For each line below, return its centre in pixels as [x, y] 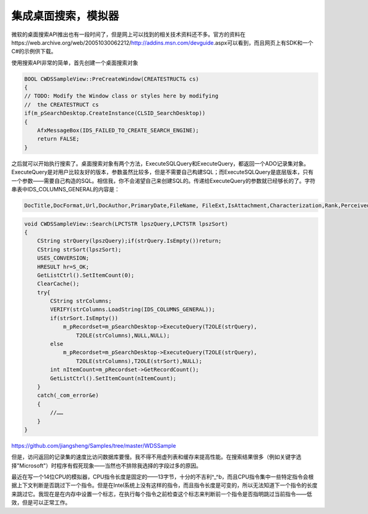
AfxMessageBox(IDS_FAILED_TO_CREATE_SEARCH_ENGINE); [118, 131]
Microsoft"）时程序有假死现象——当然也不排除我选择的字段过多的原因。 [110, 466]
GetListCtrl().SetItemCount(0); [86, 275]
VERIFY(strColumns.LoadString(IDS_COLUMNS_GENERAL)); [132, 309]
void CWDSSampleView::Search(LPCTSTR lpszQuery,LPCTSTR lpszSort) [126, 224]
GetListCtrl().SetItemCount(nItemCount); [113, 378]
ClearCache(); [58, 284]
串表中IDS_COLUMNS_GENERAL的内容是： [66, 189]
